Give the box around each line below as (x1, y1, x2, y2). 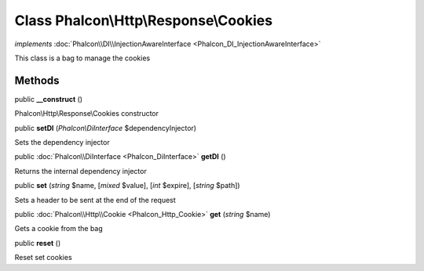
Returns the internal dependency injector (14, 166, 147, 175)
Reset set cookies (14, 253, 72, 262)
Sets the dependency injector (14, 138, 110, 147)
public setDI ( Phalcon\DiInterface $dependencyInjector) (14, 123, 196, 132)
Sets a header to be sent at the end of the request (14, 195, 176, 204)
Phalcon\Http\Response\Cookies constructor (14, 109, 159, 118)
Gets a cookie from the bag (14, 224, 104, 233)
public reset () (14, 238, 61, 248)
